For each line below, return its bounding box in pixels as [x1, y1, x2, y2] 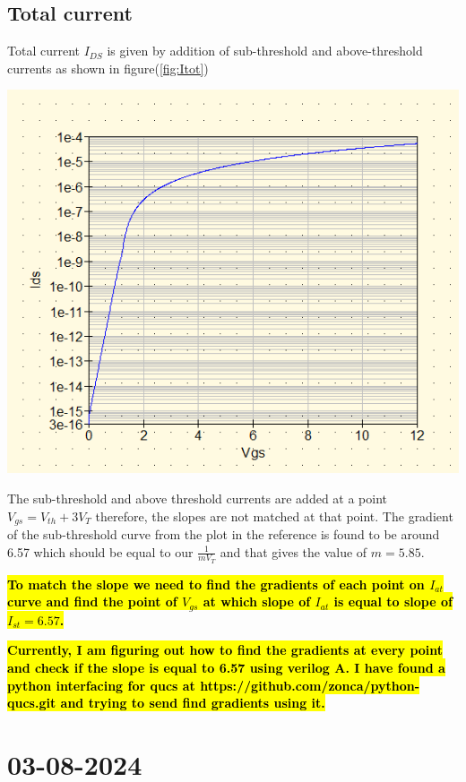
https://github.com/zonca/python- [200, 675, 420, 694]
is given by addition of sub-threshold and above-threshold [107, 41, 423, 60]
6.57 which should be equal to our [7, 542, 194, 561]
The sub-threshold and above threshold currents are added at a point [7, 488, 388, 507]
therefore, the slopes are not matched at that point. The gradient [95, 506, 453, 525]
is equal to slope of [333, 592, 453, 611]
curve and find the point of [7, 592, 177, 611]
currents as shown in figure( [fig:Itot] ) [7, 58, 209, 77]
